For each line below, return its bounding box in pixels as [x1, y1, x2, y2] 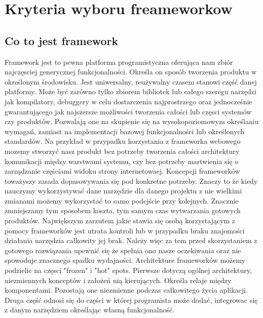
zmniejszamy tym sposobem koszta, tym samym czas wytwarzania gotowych [5, 205, 241, 216]
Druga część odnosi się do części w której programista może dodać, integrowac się [5, 294, 258, 305]
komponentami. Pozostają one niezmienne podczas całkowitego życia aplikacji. [5, 285, 248, 295]
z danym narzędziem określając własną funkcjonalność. [5, 304, 175, 315]
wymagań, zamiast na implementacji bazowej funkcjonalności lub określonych [5, 126, 245, 136]
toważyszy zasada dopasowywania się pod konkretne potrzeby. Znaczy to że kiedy [5, 175, 258, 186]
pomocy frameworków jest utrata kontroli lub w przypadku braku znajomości [5, 225, 245, 235]
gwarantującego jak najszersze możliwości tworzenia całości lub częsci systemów [5, 106, 252, 116]
